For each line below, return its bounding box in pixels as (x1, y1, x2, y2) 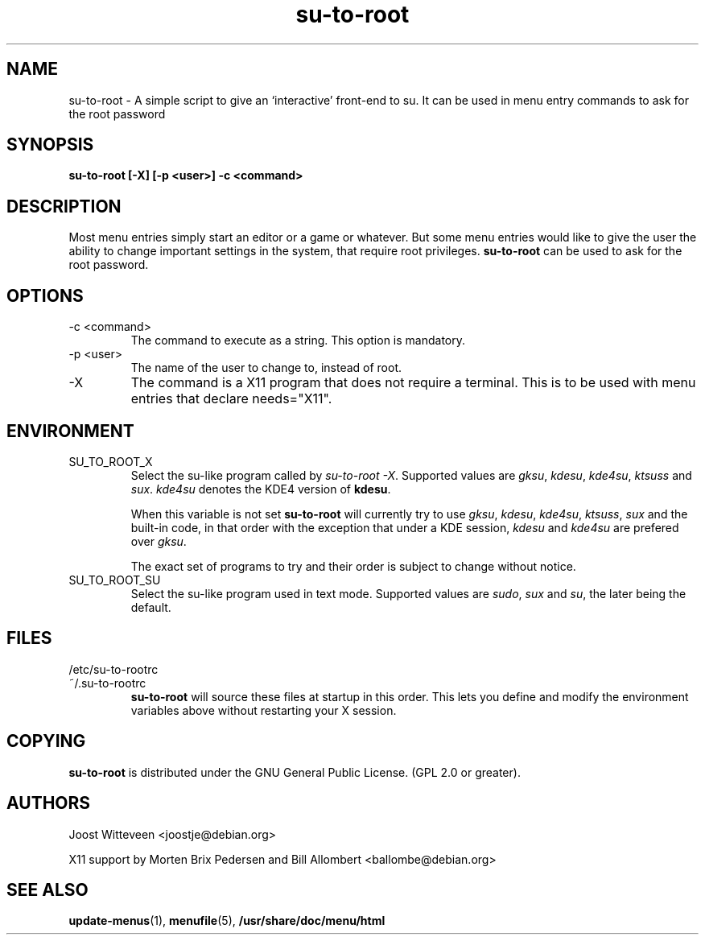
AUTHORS (6, 793, 91, 814)
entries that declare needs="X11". (130, 390, 332, 407)
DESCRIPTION (6, 196, 122, 217)
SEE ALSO (6, 879, 89, 900)
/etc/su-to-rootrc (68, 662, 159, 676)
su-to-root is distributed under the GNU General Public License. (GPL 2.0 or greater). (68, 765, 521, 779)
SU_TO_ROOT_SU (68, 572, 161, 587)
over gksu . (130, 534, 187, 548)
